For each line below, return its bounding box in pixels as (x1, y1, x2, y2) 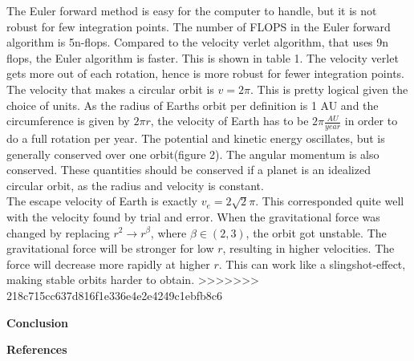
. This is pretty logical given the (250, 80, 408, 97)
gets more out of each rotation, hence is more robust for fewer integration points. (6, 65, 405, 82)
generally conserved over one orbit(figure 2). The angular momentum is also (6, 145, 379, 162)
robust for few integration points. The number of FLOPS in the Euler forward (6, 18, 391, 34)
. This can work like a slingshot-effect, (218, 255, 406, 272)
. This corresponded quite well (255, 193, 404, 209)
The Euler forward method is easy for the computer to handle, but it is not (6, 2, 377, 18)
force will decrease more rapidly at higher (6, 255, 210, 272)
